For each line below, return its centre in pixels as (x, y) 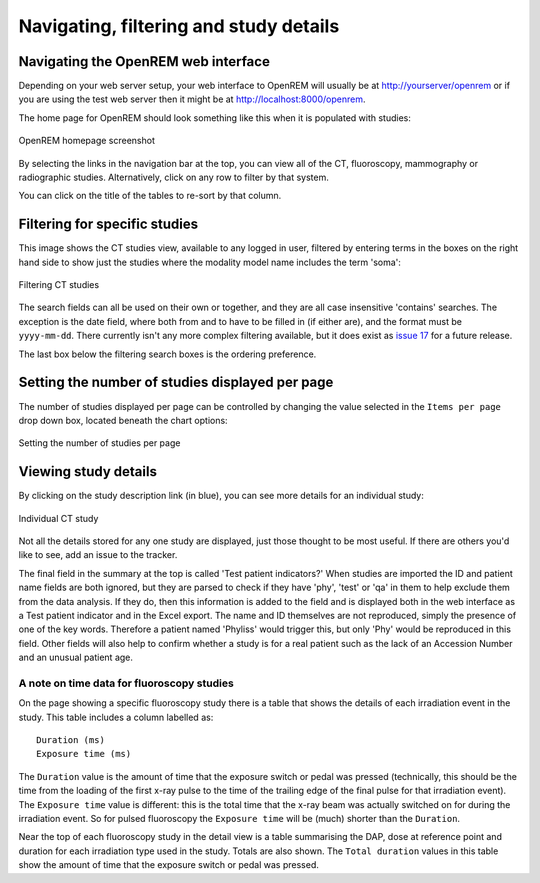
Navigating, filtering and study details (179, 26)
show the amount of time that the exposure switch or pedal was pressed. (169, 865)
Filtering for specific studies (108, 224)
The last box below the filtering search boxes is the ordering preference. (167, 354)
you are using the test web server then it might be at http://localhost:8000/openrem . (192, 99)
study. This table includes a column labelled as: (116, 717)
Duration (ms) (70, 740)
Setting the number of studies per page (99, 443)
